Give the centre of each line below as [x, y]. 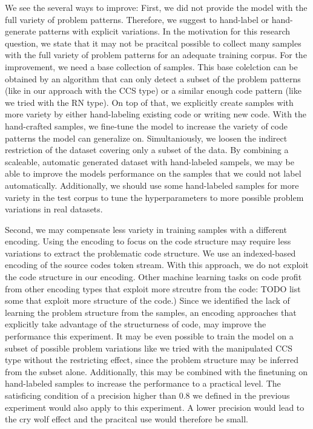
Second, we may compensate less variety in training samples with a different [146, 229]
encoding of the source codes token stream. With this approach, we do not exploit [157, 265]
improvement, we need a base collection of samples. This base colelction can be [151, 66]
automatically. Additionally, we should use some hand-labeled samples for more [152, 185]
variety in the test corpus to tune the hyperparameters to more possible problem [154, 197]
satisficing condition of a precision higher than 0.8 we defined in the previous [147, 395]
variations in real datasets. [54, 209]
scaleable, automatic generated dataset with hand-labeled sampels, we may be [150, 161]
